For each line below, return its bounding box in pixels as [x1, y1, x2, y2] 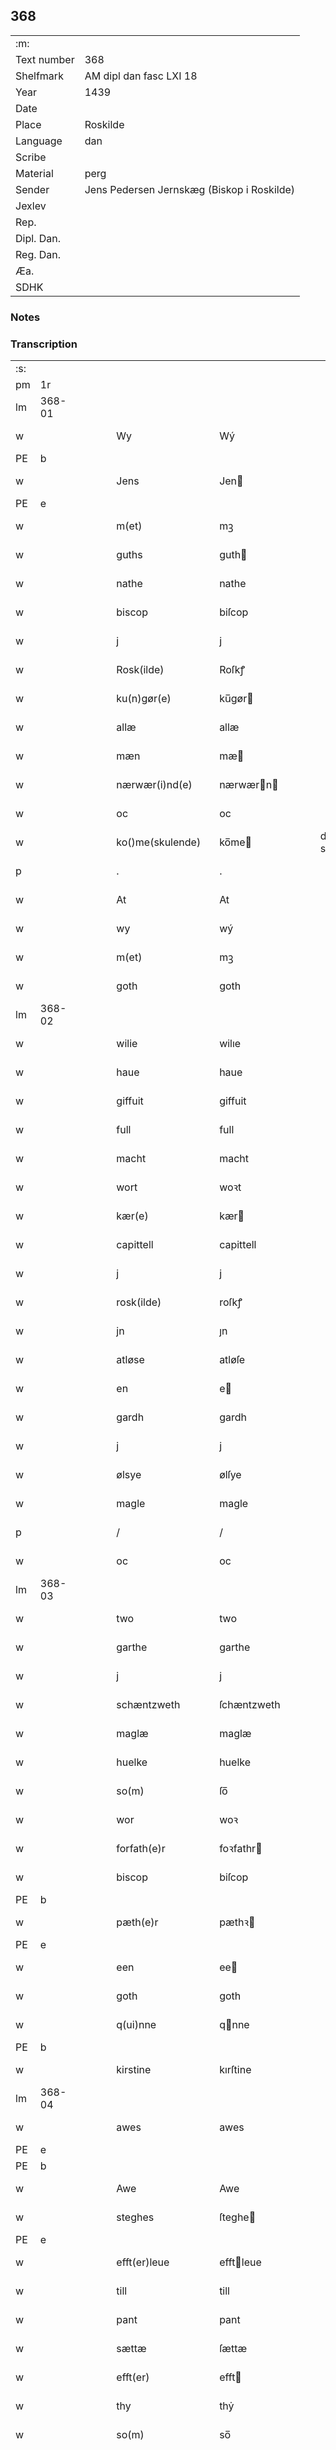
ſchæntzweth [219, 1698, 281, 1712]
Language [15, 134, 63, 148]
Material [15, 166, 54, 180]
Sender [15, 182, 50, 196]
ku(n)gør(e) [116, 692, 172, 706]
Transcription [10, 337, 78, 351]
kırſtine [219, 2063, 252, 2077]
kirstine [116, 2063, 152, 2077]
